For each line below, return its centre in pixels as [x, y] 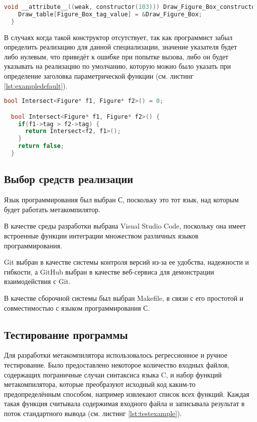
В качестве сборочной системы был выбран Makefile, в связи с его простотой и [124, 298]
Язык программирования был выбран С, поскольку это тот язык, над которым [121, 200]
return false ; [41, 146]
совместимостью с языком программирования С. [77, 307]
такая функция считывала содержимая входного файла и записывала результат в [124, 403]
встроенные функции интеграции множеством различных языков [101, 235]
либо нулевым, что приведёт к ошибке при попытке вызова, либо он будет [116, 56]
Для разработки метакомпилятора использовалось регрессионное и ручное [116, 355]
